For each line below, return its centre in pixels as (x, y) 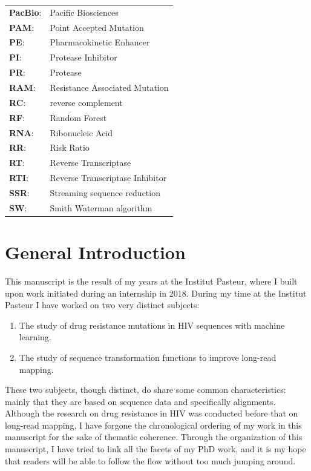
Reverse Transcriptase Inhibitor (108, 178)
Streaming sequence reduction (105, 192)
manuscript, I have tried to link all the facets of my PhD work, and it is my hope (155, 449)
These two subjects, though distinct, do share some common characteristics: (146, 390)
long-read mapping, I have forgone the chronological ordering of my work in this (153, 425)
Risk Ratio (70, 147)
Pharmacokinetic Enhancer (100, 42)
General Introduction (95, 252)
